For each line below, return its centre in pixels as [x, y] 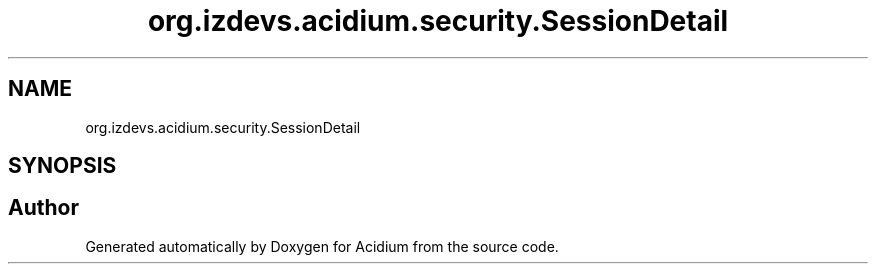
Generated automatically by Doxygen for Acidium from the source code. [322, 246]
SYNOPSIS [62, 166]
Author [43, 208]
